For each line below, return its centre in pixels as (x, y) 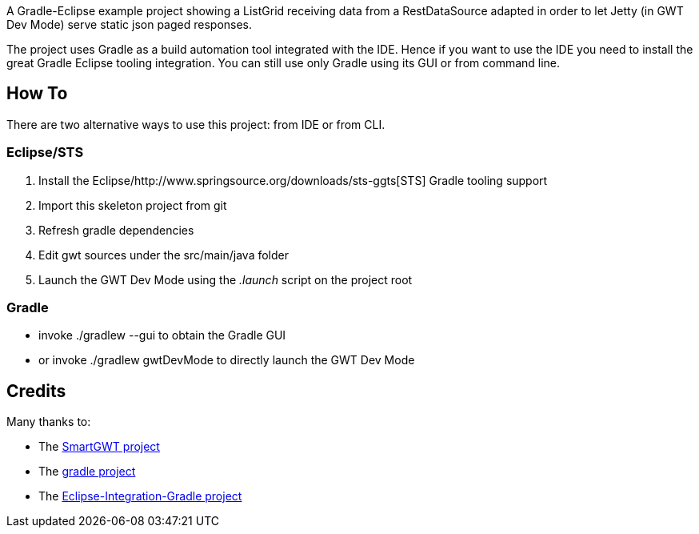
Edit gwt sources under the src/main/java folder (164, 255)
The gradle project (87, 472)
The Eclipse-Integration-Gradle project (140, 496)
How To (37, 94)
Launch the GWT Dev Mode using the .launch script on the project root (226, 279)
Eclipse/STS (45, 153)
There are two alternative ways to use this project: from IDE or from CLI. (196, 124)
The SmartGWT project (99, 447)
